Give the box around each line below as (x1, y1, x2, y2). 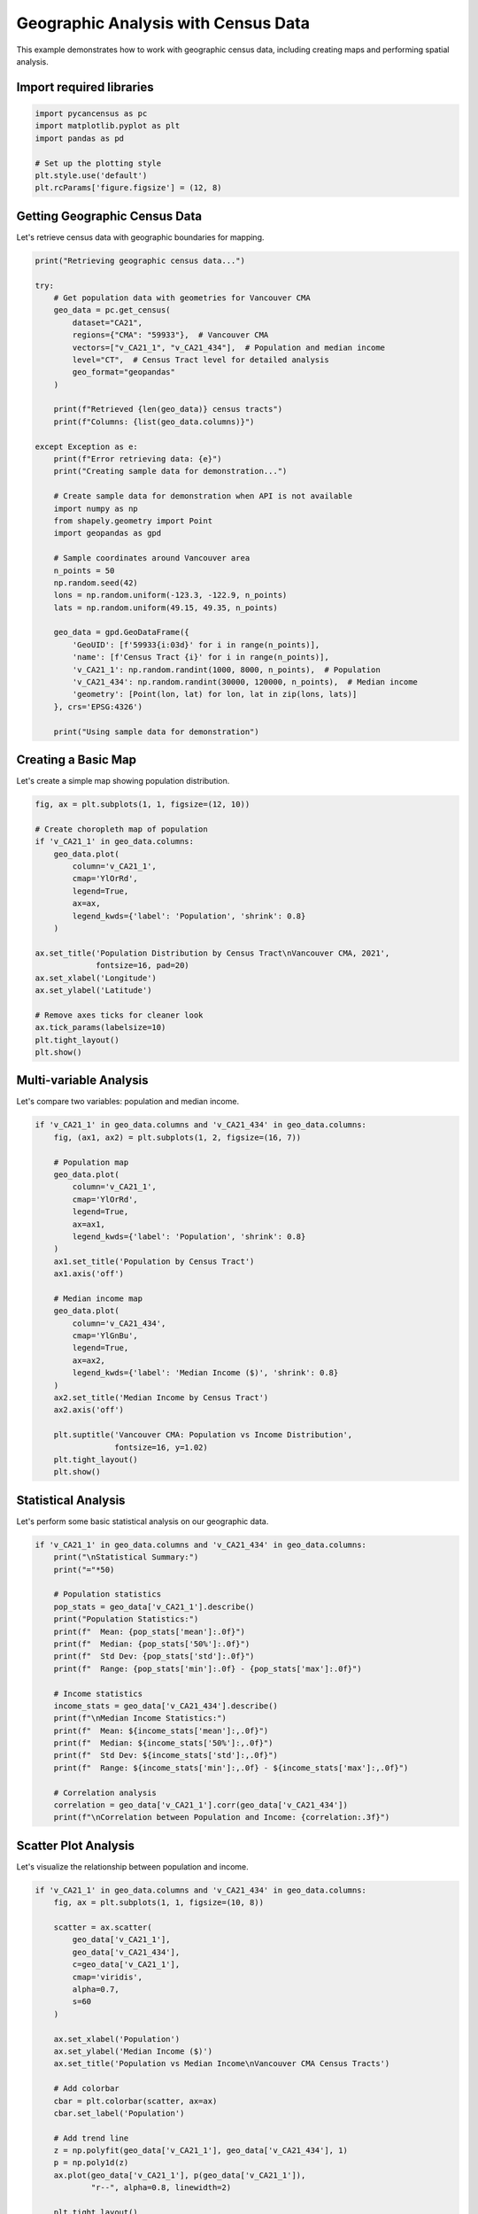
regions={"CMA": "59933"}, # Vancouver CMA (72, 330, 269, 340)
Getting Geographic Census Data (16, 208, 203, 223)
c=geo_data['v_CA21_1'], (72, 1960, 181, 1970)
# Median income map (53, 1293, 143, 1304)
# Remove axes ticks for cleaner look (35, 1010, 204, 1020)
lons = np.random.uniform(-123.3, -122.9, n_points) (53, 590, 288, 600)
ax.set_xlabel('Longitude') (35, 972, 157, 983)
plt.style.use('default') (35, 170, 148, 181)
